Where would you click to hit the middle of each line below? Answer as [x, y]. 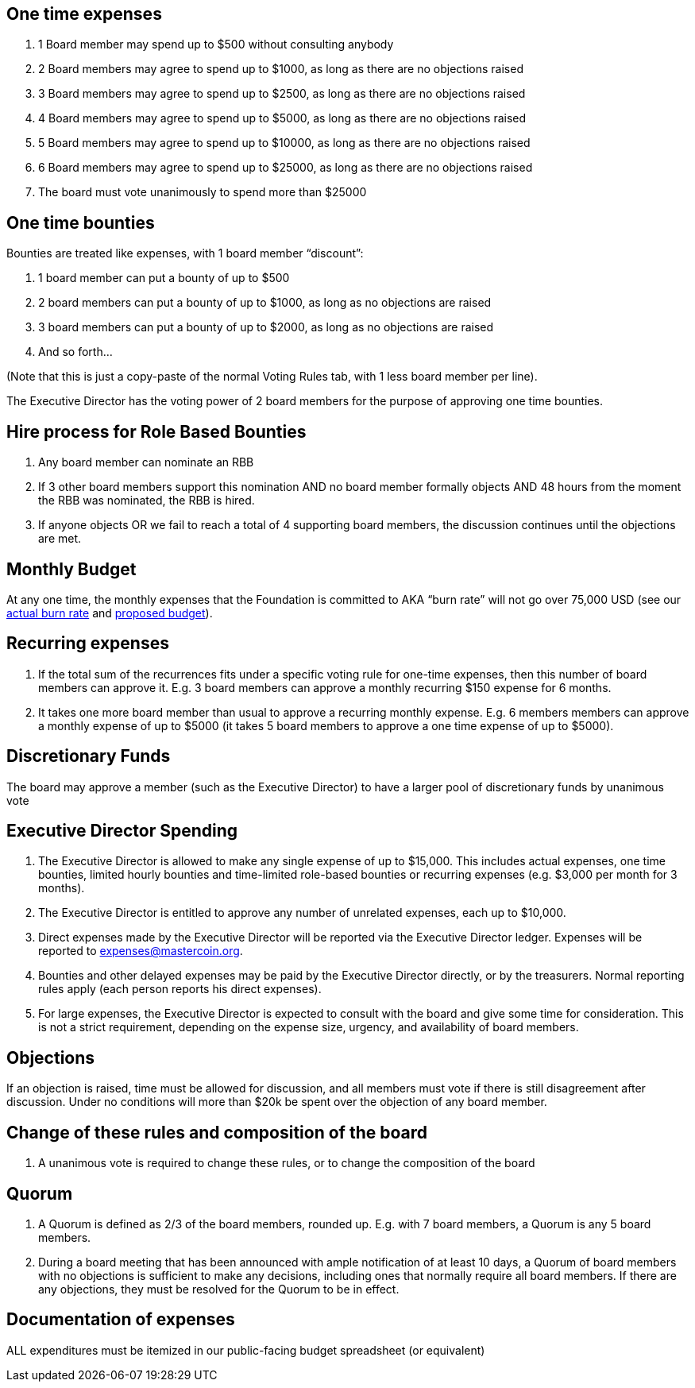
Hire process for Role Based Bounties [156, 431]
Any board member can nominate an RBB [146, 462]
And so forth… [75, 352]
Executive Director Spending [122, 831]
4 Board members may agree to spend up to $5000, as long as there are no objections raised [282, 118]
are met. [60, 539]
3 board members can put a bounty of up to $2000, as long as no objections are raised [266, 327]
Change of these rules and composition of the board [217, 1132]
